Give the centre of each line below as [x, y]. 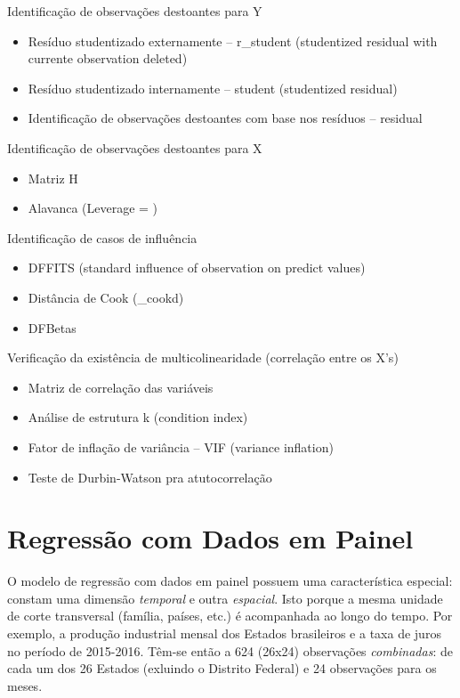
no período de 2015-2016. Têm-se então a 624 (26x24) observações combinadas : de [230, 650]
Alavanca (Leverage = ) [93, 208]
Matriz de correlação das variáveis [121, 387]
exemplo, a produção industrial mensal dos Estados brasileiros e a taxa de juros [224, 633]
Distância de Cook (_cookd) [106, 297]
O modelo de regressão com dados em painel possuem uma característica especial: [230, 581]
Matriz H [53, 178]
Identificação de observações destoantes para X [135, 147]
